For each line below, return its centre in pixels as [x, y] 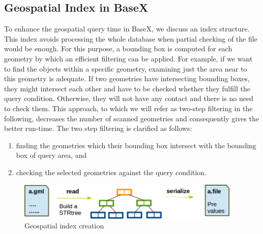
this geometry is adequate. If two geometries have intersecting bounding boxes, [127, 78]
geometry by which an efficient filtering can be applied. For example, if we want [128, 58]
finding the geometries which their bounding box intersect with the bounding [136, 145]
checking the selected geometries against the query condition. [111, 172]
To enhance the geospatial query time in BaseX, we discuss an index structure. [127, 29]
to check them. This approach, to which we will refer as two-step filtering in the [128, 108]
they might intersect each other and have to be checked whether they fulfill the [127, 88]
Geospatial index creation [64, 226]
